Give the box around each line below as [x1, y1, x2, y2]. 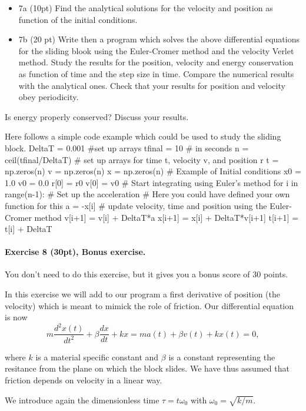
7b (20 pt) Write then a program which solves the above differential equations [18, 33, 300, 45]
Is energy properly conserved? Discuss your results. [5, 110, 189, 122]
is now [5, 311, 28, 323]
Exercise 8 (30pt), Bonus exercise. [5, 246, 146, 258]
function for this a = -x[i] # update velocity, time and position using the [5, 199, 267, 211]
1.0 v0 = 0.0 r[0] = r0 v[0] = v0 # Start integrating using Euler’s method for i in [5, 176, 298, 188]
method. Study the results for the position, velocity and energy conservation [18, 56, 294, 68]
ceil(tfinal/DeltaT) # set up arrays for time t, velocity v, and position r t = [5, 153, 279, 165]
